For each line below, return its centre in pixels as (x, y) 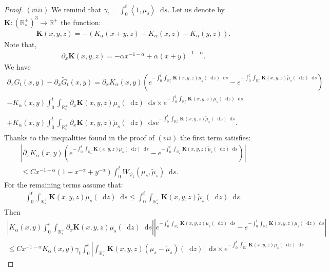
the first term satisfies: (215, 137)
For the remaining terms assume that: (64, 184)
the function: (81, 22)
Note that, (21, 44)
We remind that (76, 9)
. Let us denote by (196, 9)
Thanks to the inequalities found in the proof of (79, 137)
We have (17, 66)
